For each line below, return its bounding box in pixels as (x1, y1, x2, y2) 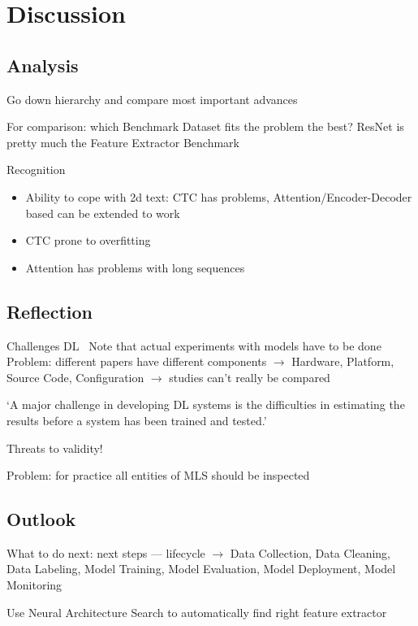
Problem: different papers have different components (6, 353, 267, 370)
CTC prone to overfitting (25, 232, 151, 249)
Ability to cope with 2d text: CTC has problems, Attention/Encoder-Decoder (25, 188, 412, 205)
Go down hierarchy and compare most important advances (6, 90, 298, 107)
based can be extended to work (25, 204, 180, 221)
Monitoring (6, 576, 62, 593)
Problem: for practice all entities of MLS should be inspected (6, 467, 310, 484)
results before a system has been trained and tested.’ (6, 411, 267, 428)
